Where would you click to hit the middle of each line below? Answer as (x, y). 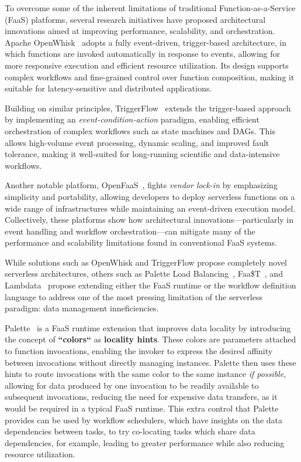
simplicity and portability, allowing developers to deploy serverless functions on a (150, 196)
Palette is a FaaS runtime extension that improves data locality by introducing (148, 327)
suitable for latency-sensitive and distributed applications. (108, 88)
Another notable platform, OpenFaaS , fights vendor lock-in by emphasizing (141, 185)
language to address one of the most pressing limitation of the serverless (134, 296)
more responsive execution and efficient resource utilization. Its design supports (147, 65)
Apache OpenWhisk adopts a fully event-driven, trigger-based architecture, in (146, 42)
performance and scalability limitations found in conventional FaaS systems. (141, 242)
